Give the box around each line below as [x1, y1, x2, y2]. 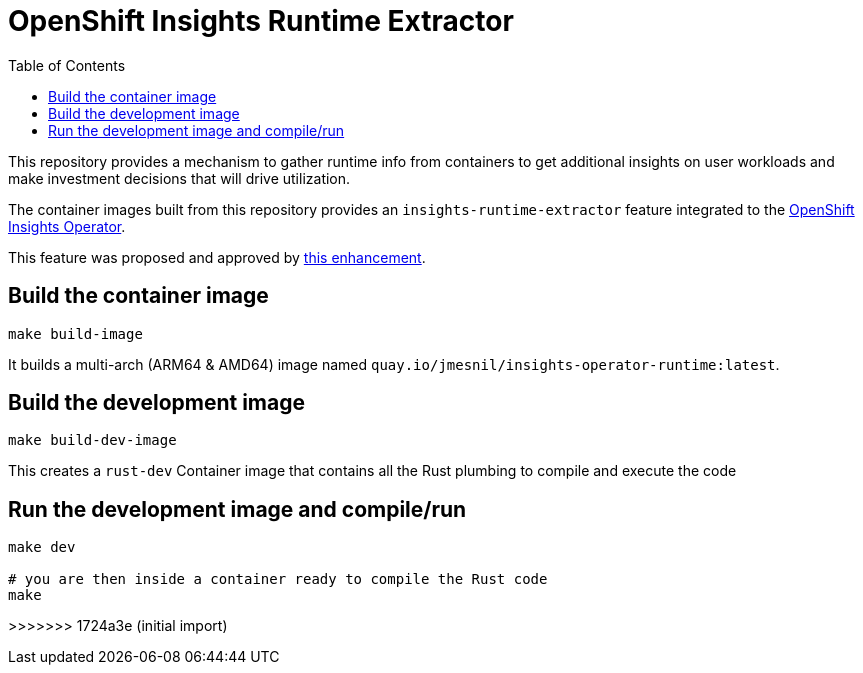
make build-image [8, 325, 143, 342]
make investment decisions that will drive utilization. [8, 169, 351, 187]
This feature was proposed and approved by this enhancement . [8, 248, 426, 266]
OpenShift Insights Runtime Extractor [8, 4, 514, 38]
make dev [8, 539, 76, 556]
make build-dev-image [8, 432, 177, 449]
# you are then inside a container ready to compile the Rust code [8, 571, 548, 588]
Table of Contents [8, 56, 126, 74]
